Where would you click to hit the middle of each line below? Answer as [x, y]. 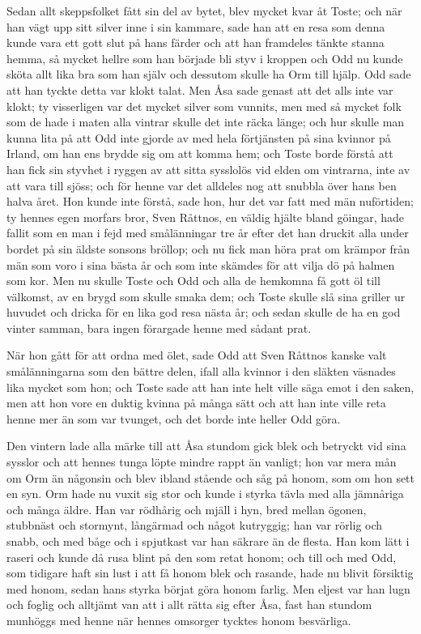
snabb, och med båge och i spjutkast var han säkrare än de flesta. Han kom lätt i [208, 541]
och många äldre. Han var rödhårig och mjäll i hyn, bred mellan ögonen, [187, 509]
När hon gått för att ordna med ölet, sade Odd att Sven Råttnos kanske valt [197, 355]
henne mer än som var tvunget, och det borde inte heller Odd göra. [174, 418]
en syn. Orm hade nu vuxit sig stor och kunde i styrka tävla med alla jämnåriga [205, 494]
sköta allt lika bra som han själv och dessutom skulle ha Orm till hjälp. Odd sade [209, 74]
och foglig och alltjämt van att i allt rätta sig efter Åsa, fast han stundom [189, 604]
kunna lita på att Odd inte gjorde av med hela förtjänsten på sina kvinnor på [199, 137]
